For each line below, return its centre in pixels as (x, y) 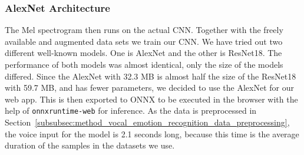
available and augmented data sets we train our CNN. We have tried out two (144, 41)
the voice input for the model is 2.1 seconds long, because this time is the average (152, 133)
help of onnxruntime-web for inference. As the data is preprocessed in (131, 111)
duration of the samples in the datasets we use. (90, 145)
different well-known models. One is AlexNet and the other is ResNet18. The (143, 53)
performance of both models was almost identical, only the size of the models (144, 64)
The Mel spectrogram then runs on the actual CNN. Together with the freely (144, 30)
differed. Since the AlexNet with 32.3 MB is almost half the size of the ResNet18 (151, 76)
